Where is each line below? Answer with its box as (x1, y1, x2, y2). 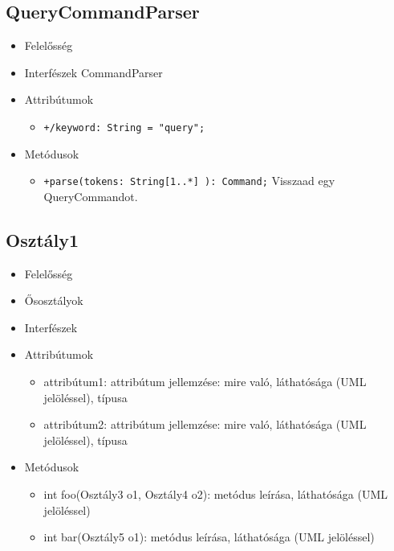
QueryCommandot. (43, 187, 138, 204)
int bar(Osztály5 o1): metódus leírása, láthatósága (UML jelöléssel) (43, 528, 375, 545)
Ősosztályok (24, 292, 83, 309)
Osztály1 (6, 227, 79, 252)
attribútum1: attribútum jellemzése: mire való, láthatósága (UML (43, 373, 367, 390)
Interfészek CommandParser (24, 64, 163, 80)
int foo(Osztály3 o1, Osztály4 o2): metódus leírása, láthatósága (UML (43, 486, 388, 503)
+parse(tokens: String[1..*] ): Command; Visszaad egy (43, 172, 335, 189)
